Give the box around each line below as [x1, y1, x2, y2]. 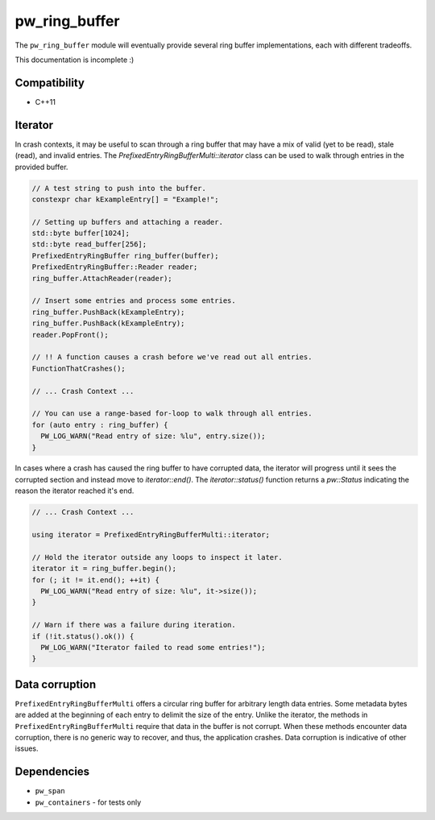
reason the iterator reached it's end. [14, 486, 135, 495]
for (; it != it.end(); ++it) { [31, 575, 160, 584]
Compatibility [14, 76, 85, 89]
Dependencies [14, 765, 90, 779]
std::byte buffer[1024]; [31, 229, 130, 238]
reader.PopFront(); [31, 330, 109, 339]
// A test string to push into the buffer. [31, 184, 207, 193]
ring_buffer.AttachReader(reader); [31, 274, 172, 283]
